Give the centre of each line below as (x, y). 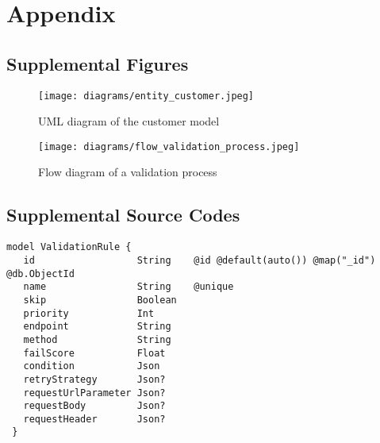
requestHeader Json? (94, 419)
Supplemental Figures (98, 63)
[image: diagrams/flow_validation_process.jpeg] (169, 146)
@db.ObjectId (40, 274)
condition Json (92, 366)
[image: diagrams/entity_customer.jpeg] (146, 96)
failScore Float (94, 353)
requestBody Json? (94, 406)
